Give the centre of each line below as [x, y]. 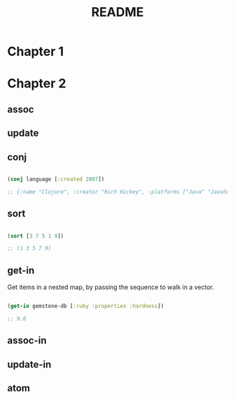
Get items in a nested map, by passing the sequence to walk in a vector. [111, 287]
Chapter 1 [36, 51]
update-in [29, 364]
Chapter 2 [37, 84]
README [117, 12]
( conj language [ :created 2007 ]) [56, 179]
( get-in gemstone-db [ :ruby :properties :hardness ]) [86, 306]
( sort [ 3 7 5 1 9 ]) [36, 236]
